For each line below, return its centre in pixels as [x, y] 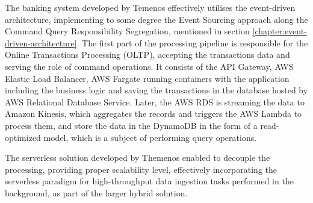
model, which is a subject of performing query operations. [150, 137]
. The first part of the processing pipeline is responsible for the [192, 42]
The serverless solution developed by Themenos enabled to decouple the [138, 158]
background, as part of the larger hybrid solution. [96, 192]
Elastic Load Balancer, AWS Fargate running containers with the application [147, 78]
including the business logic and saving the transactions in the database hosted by [156, 90]
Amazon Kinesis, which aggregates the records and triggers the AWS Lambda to [153, 114]
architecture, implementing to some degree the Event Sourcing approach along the [156, 19]
